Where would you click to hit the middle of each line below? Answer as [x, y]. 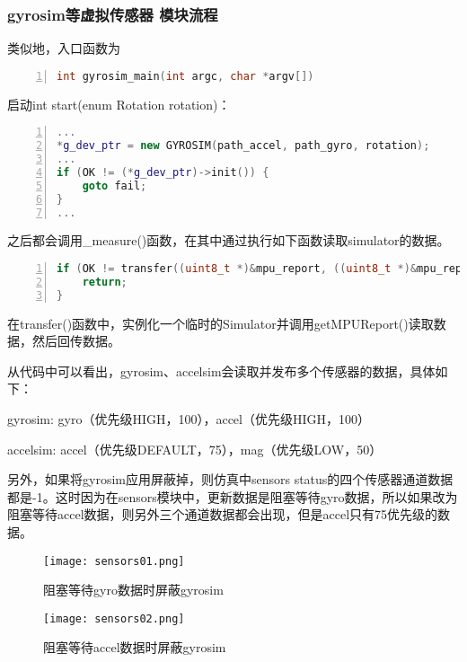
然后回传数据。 [76, 341]
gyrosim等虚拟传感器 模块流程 [113, 14]
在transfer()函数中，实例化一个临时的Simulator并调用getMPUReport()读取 [220, 323]
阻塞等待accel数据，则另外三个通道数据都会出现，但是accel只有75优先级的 [223, 514]
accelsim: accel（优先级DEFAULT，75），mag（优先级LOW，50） [195, 449]
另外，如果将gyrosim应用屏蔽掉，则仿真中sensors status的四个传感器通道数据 [230, 479]
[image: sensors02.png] [114, 618]
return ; [105, 282]
